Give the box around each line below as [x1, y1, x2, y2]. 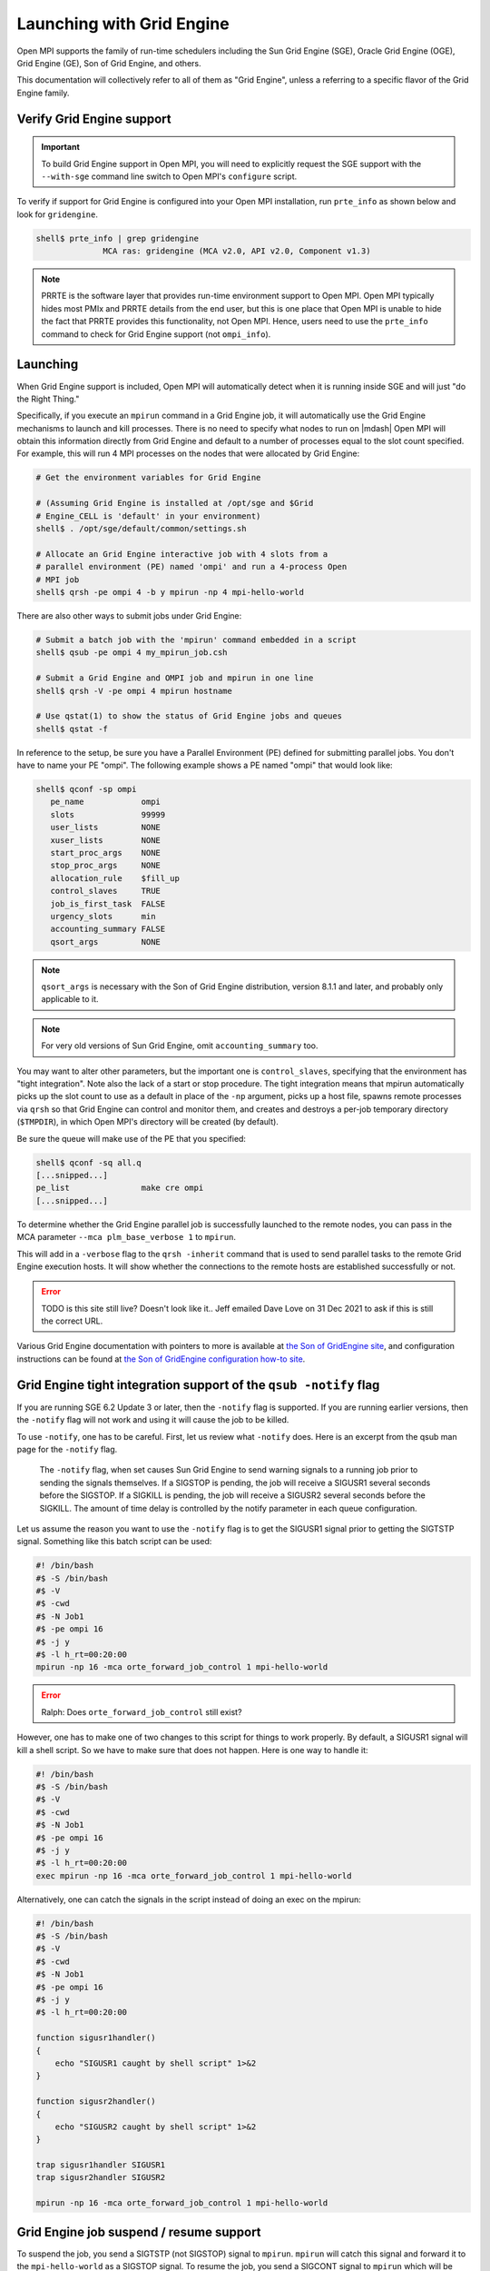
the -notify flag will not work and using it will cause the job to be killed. [16, 1414, 289, 1425]
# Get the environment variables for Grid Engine [35, 472, 261, 483]
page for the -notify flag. [16, 1443, 118, 1454]
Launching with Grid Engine [16, 14, 230, 34]
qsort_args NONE [50, 937, 161, 947]
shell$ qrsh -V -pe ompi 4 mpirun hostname [35, 686, 233, 696]
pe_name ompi [50, 797, 161, 808]
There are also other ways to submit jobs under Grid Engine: [16, 610, 242, 621]
